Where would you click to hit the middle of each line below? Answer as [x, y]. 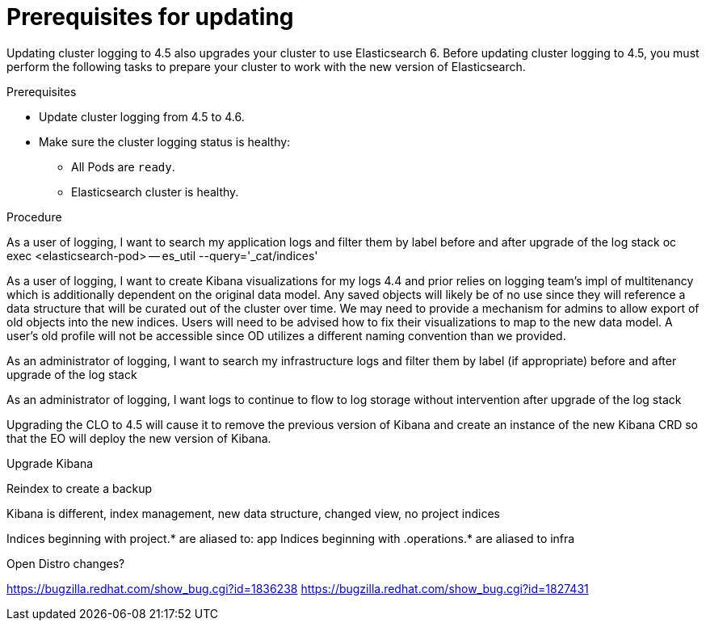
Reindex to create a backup [80, 488]
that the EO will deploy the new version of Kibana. [139, 438]
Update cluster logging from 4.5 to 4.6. [142, 116]
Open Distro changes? [66, 563]
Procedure [34, 217]
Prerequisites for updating [150, 17]
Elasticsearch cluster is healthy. [155, 191]
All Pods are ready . [123, 166]
